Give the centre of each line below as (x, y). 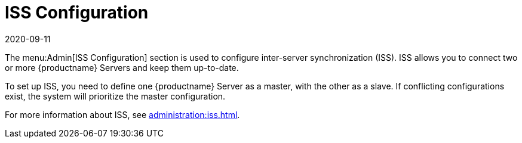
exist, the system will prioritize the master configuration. (115, 96)
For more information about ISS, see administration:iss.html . (122, 114)
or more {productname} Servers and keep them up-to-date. (122, 67)
